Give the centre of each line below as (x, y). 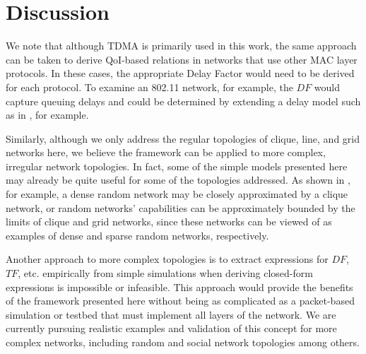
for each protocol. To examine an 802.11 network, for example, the (149, 87)
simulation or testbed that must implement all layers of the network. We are (171, 314)
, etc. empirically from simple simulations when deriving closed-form (165, 273)
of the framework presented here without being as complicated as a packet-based (180, 301)
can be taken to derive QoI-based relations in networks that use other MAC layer (182, 59)
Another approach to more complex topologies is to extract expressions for (167, 259)
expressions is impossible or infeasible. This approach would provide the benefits (179, 287)
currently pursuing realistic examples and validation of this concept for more (171, 328)
